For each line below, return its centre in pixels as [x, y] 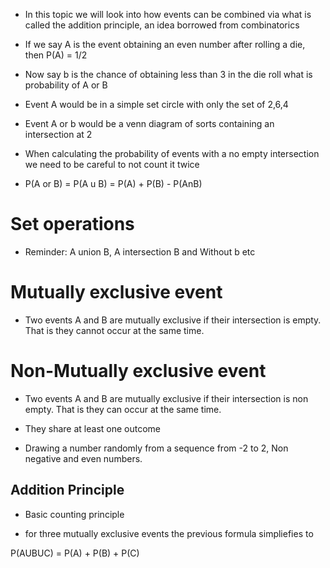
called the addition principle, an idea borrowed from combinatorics [162, 25]
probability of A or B [66, 85]
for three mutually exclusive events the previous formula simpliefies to [169, 533]
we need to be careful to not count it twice [112, 164]
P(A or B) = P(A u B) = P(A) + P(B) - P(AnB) [113, 183]
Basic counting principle [74, 514]
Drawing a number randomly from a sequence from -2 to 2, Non [156, 448]
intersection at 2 [58, 134]
